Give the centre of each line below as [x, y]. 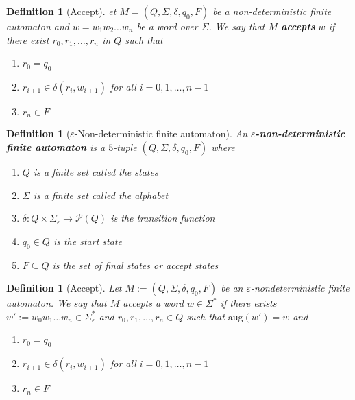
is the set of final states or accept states [135, 264]
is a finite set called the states [96, 172]
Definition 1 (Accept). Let [64, 288]
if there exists [248, 303]
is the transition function [163, 218]
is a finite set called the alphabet [101, 195]
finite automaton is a [56, 147]
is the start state [87, 240]
